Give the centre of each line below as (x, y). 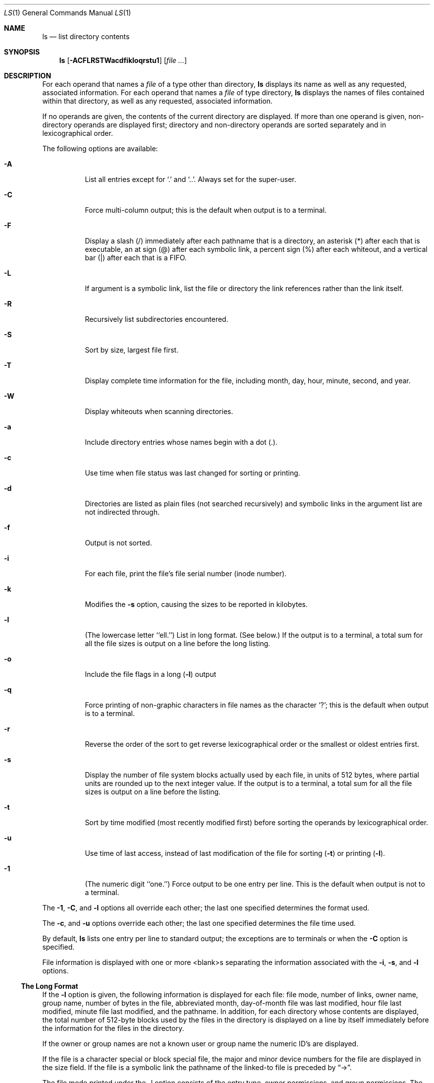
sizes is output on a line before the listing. (153, 792)
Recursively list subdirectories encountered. (157, 319)
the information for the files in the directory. (113, 1028)
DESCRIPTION (28, 76)
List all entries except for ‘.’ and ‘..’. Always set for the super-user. (190, 179)
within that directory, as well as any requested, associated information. (158, 101)
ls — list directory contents (86, 36)
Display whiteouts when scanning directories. (159, 411)
